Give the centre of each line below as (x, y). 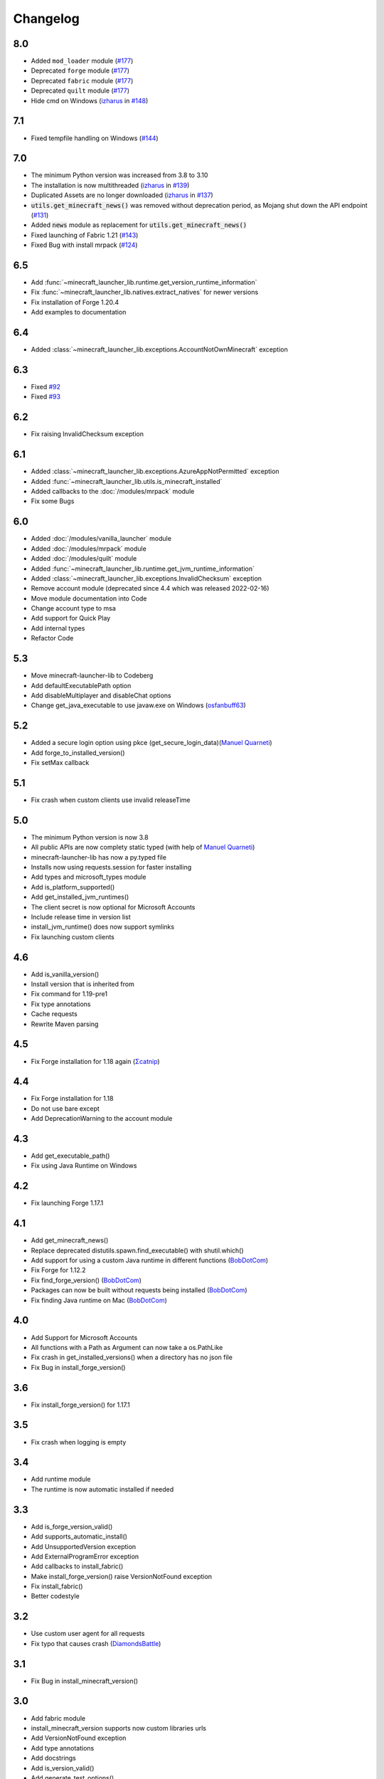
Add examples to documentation (79, 312)
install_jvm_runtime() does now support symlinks (102, 927)
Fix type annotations (61, 1004)
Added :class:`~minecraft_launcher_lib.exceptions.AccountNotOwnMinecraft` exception (159, 349)
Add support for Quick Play (71, 618)
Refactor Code (52, 638)
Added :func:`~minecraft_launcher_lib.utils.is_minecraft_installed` (127, 481)
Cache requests (54, 1014)
